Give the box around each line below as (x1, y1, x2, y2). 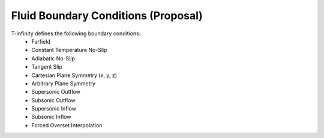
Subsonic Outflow (31, 96, 76, 104)
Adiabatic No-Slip (31, 54, 75, 62)
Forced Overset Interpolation (31, 121, 103, 128)
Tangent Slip (31, 63, 63, 70)
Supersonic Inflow (31, 105, 76, 112)
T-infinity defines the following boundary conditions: (11, 30, 141, 37)
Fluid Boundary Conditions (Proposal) (11, 9, 203, 22)
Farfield (31, 38, 50, 45)
